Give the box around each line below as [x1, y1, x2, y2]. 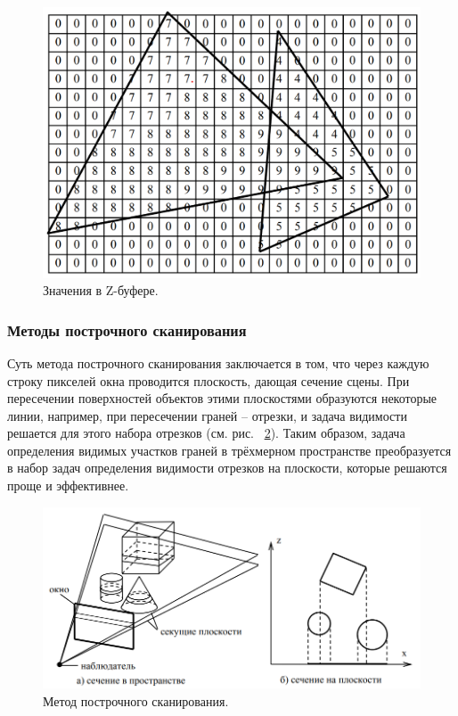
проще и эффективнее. [7, 476, 129, 495]
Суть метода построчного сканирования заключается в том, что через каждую [7, 353, 429, 372]
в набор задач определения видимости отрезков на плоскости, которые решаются [7, 458, 447, 477]
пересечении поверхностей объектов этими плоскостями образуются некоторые [7, 389, 438, 407]
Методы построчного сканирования [7, 318, 247, 341]
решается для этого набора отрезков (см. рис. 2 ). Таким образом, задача [7, 424, 405, 442]
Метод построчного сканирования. [43, 692, 229, 711]
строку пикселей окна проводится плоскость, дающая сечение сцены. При [7, 371, 410, 390]
